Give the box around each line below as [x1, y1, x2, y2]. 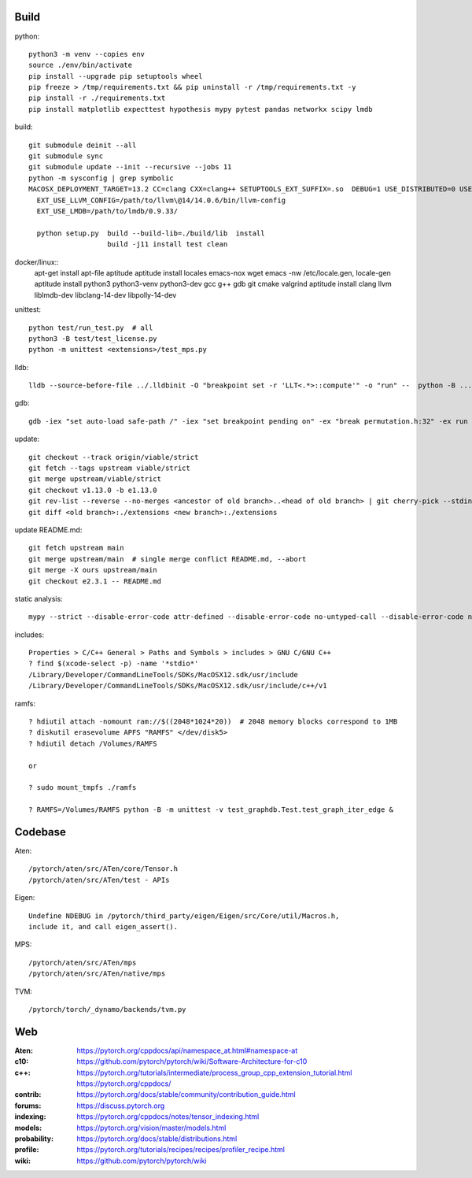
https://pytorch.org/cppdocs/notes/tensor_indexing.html [76, 1112, 260, 1121]
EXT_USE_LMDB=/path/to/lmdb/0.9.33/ [36, 206, 179, 216]
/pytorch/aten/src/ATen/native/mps [28, 969, 166, 978]
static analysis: [14, 594, 63, 603]
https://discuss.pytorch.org [76, 1101, 165, 1110]
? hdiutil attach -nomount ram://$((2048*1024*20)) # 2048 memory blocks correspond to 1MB [28, 717, 398, 726]
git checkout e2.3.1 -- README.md [28, 576, 161, 586]
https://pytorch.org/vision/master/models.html [76, 1123, 227, 1132]
